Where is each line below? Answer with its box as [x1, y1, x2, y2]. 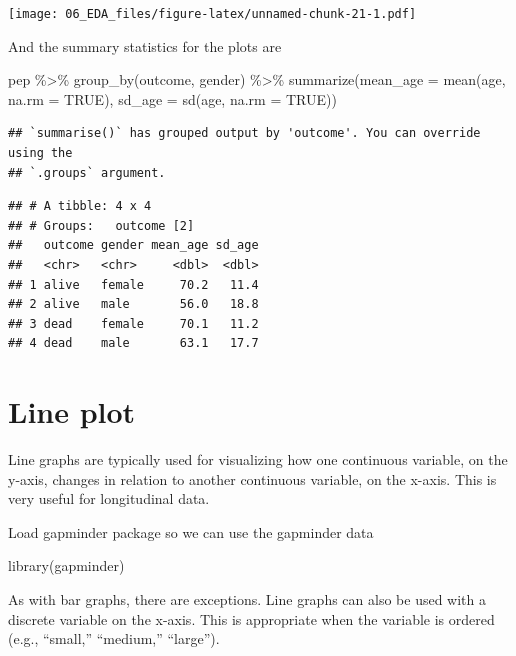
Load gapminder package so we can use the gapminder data [8, 521, 374, 542]
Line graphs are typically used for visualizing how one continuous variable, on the [8, 449, 508, 470]
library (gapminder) [8, 555, 125, 576]
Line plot [8, 391, 136, 432]
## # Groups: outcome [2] [8, 218, 195, 233]
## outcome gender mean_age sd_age [8, 238, 259, 253]
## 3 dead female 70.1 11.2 [8, 316, 259, 331]
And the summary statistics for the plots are [8, 35, 282, 56]
